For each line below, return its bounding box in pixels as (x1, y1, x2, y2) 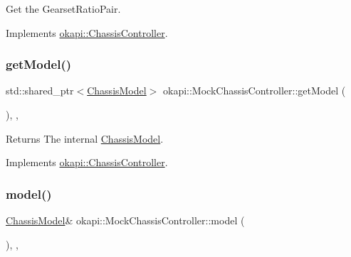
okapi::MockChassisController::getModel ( (162, 83, 346, 98)
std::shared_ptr (6, 83, 74, 98)
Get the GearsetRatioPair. (6, 1, 121, 16)
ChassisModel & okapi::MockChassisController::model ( (6, 213, 245, 227)
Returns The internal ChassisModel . (6, 131, 164, 146)
